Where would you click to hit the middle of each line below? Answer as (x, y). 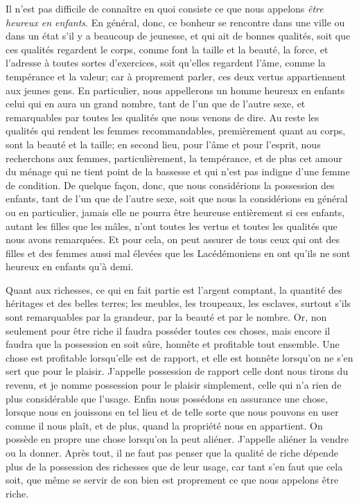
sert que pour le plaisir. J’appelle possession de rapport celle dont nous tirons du (177, 371)
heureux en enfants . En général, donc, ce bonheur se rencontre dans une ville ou (175, 22)
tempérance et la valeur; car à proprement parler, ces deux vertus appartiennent (176, 76)
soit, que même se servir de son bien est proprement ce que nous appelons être (172, 480)
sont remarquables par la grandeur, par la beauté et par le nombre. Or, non (166, 317)
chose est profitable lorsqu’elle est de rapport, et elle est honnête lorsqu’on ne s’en (179, 357)
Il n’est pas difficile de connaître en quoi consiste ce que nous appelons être (165, 8)
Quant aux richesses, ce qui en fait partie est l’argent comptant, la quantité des (174, 289)
